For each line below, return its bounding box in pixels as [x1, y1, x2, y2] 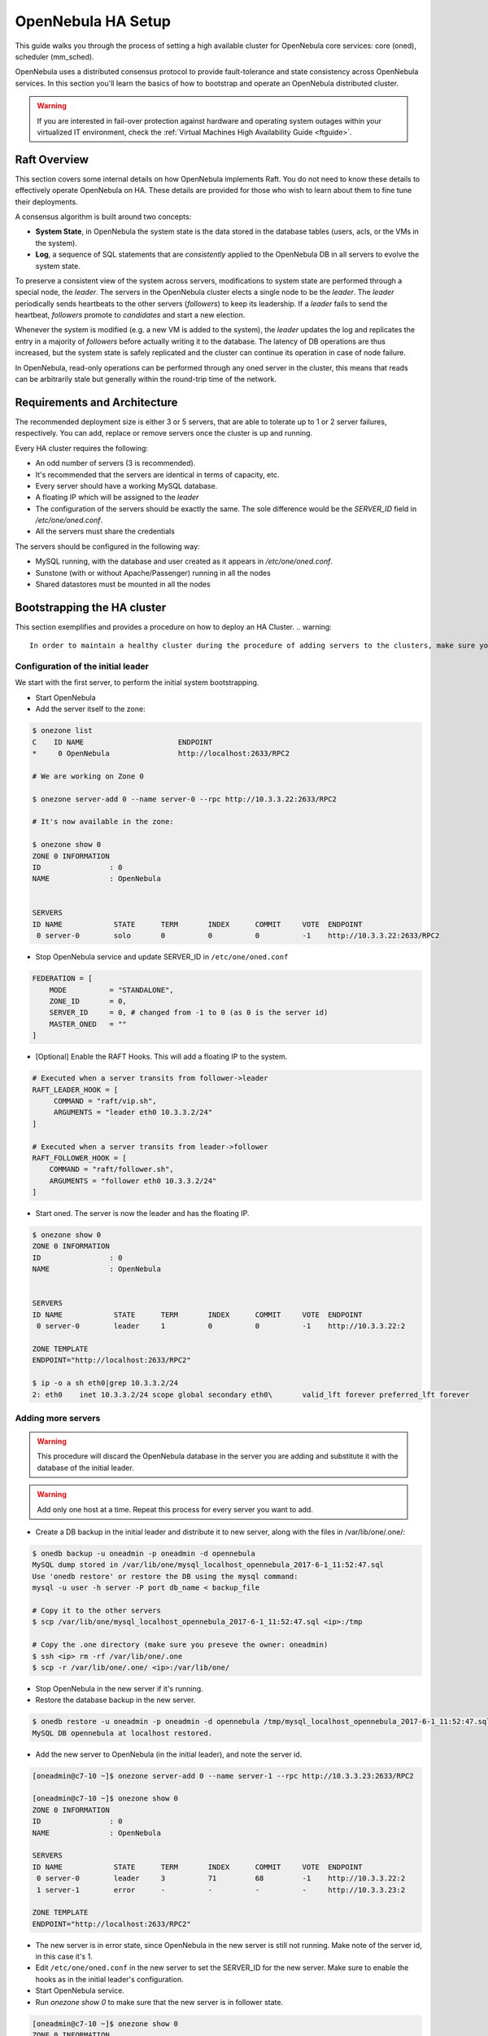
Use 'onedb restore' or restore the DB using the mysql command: [32, 1572, 298, 1581]
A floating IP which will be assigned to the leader [35, 493, 199, 502]
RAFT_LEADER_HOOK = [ [32, 1085, 119, 1095]
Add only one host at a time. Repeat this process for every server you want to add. [37, 1504, 313, 1514]
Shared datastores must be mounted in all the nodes [35, 579, 211, 590]
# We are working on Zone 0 [32, 771, 144, 781]
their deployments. [15, 196, 78, 207]
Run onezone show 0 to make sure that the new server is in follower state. [35, 1997, 284, 2007]
